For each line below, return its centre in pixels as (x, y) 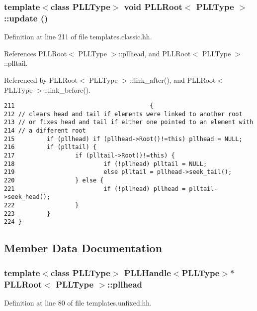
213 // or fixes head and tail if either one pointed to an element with (129, 122)
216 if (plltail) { (50, 147)
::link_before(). (67, 89)
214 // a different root (45, 131)
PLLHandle (147, 272)
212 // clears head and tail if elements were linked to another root (123, 114)
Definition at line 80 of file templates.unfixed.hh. (78, 302)
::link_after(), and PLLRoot (172, 79)
